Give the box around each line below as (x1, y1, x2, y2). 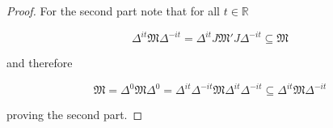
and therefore (6, 54, 73, 71)
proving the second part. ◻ (6, 106, 143, 123)
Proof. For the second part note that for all (6, 2, 221, 19)
